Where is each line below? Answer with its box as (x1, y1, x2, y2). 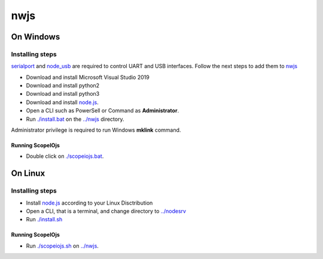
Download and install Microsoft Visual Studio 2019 (26, 74, 150, 81)
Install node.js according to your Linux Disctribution (26, 199, 153, 206)
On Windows (11, 32, 60, 42)
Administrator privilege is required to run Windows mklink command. (11, 126, 181, 134)
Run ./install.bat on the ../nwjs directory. (26, 115, 124, 123)
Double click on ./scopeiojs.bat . (26, 153, 104, 160)
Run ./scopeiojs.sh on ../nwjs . (26, 242, 99, 249)
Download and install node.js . (26, 99, 99, 106)
